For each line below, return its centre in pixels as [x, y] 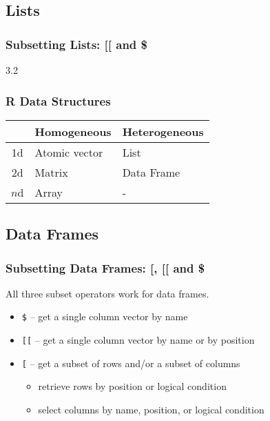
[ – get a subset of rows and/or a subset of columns [131, 363]
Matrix [51, 172]
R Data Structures [58, 100]
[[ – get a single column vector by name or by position [138, 340]
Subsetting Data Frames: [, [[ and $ [105, 267]
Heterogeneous [163, 131]
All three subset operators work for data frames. [107, 293]
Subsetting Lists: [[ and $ [76, 44]
